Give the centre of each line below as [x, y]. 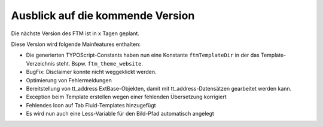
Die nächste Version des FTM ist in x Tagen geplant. [75, 33]
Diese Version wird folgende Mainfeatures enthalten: [76, 44]
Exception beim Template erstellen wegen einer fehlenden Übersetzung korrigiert [126, 97]
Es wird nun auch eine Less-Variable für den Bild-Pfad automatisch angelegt [120, 114]
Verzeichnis [40, 63]
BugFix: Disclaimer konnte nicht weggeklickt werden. [91, 72]
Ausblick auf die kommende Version [103, 16]
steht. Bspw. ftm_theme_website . [100, 63]
